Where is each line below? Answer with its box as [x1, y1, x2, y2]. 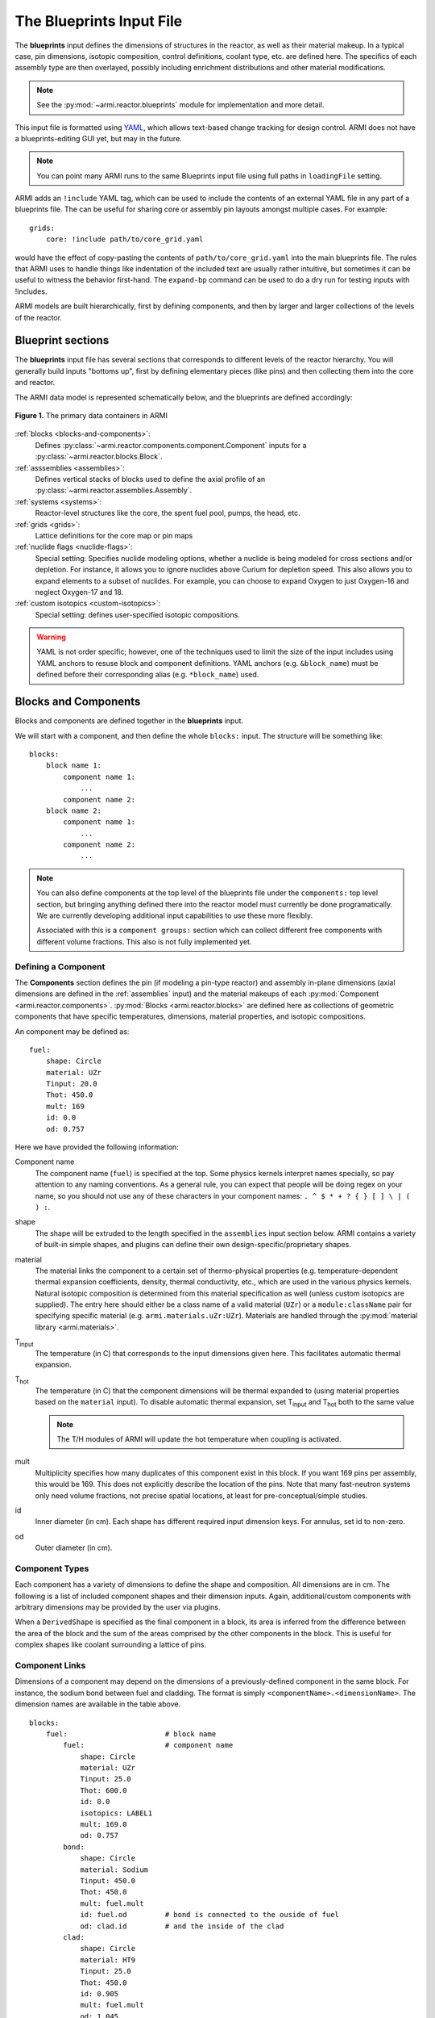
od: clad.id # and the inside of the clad [80, 1921, 284, 1931]
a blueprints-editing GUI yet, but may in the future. [14, 133, 183, 143]
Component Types [14, 1563, 89, 1574]
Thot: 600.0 [80, 1786, 127, 1795]
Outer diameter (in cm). [35, 1543, 113, 1553]
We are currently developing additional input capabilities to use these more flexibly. [36, 911, 313, 920]
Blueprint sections [14, 333, 110, 347]
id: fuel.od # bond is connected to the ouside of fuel [80, 1910, 340, 1920]
